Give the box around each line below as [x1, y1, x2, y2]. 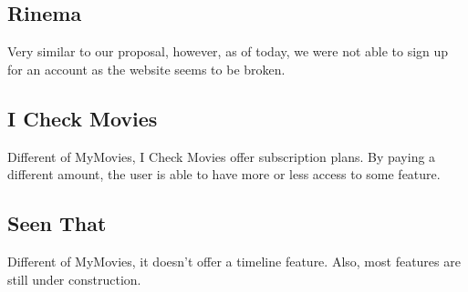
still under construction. [7, 269, 141, 288]
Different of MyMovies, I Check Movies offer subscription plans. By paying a [7, 146, 436, 166]
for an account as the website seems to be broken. [7, 59, 286, 78]
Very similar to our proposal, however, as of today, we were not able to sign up [7, 42, 449, 61]
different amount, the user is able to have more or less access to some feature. [7, 165, 441, 184]
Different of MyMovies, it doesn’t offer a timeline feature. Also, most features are [7, 251, 461, 270]
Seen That [7, 209, 107, 237]
